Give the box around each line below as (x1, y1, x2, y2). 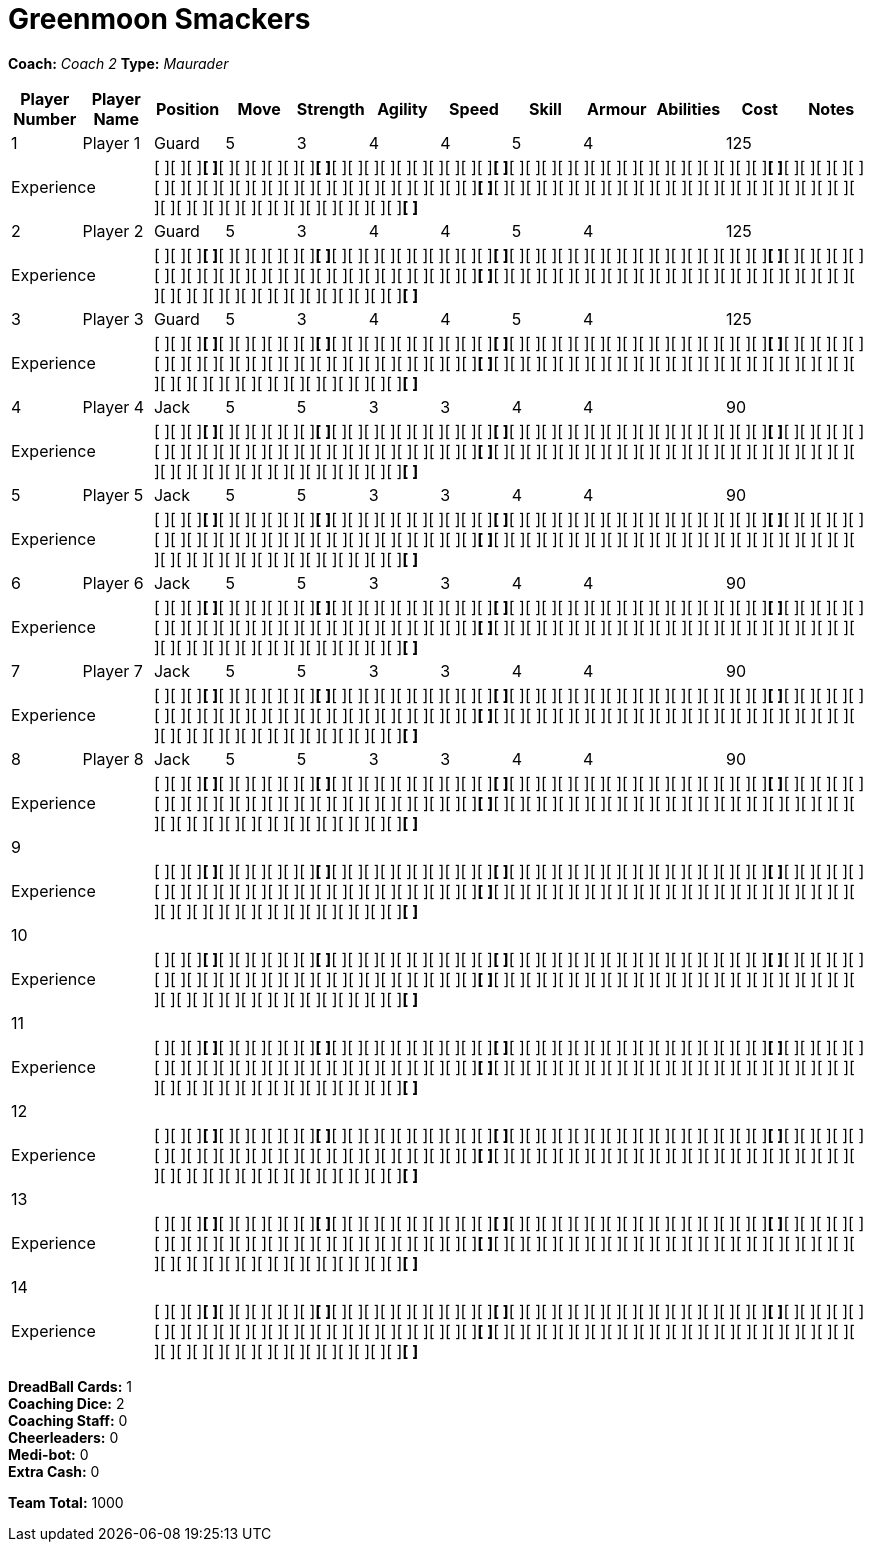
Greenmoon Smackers (8, 2, 311, 36)
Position (156, 98, 220, 119)
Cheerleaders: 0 (8, 1428, 119, 1446)
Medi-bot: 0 (8, 1445, 89, 1463)
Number (13, 108, 77, 129)
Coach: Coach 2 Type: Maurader (8, 54, 229, 72)
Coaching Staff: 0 (8, 1411, 128, 1429)
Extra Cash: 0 (8, 1462, 100, 1480)
